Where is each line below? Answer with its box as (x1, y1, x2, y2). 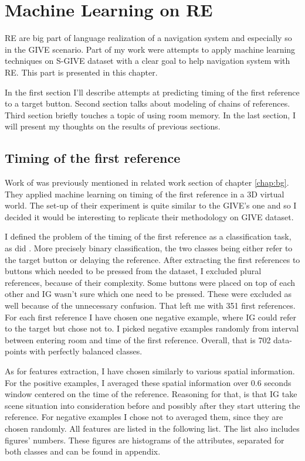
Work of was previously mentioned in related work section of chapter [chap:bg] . (5, 176, 289, 189)
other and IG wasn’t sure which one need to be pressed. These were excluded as (5, 288, 292, 300)
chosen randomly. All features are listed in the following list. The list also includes (5, 422, 300, 434)
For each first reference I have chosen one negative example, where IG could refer (5, 310, 296, 323)
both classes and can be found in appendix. (5, 445, 161, 457)
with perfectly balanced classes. (29, 345, 143, 357)
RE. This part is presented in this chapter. (5, 66, 158, 78)
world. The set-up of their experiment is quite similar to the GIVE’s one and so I (5, 199, 297, 211)
